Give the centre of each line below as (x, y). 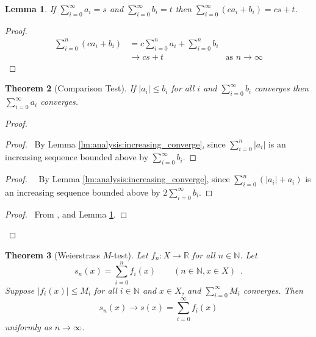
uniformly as (28, 326)
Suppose (20, 290)
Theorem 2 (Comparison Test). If (70, 88)
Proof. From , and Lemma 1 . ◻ (66, 214)
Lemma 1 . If (31, 9)
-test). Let (130, 254)
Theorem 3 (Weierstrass (53, 254)
